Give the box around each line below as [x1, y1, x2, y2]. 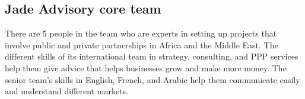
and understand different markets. [5, 85, 128, 97]
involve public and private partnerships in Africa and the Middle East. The [5, 38, 278, 51]
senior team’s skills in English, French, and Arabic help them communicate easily [5, 73, 300, 85]
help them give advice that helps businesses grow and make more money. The [5, 61, 287, 74]
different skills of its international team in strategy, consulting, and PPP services [5, 50, 298, 62]
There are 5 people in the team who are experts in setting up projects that [5, 27, 277, 39]
